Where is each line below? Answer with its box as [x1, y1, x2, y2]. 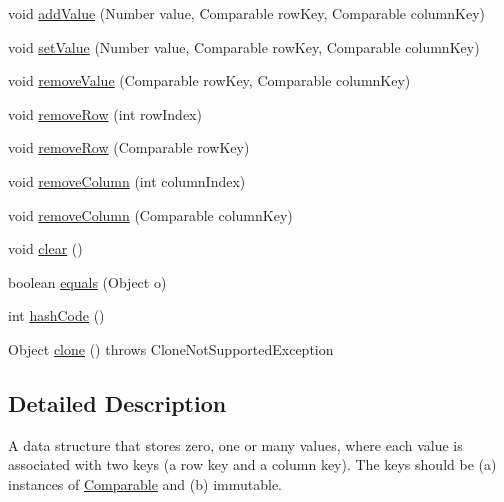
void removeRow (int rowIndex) [8, 103, 202, 124]
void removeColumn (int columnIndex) [8, 170, 246, 191]
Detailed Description [8, 387, 227, 418]
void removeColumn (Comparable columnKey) [8, 204, 293, 225]
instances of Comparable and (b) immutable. [8, 473, 282, 494]
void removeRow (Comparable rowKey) [8, 137, 250, 158]
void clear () [8, 238, 83, 259]
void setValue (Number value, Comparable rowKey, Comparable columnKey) [8, 36, 480, 57]
